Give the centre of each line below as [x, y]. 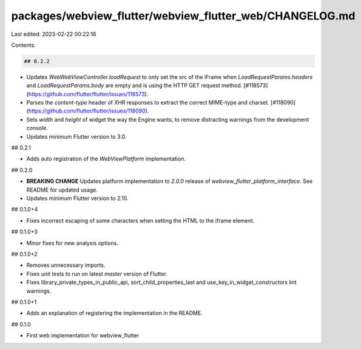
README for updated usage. [62, 190]
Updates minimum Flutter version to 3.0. [76, 136]
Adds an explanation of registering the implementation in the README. [114, 313]
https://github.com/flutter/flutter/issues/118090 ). [89, 111]
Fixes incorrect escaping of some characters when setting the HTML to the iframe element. [140, 220]
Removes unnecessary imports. [66, 265]
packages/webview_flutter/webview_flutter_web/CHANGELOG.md [183, 16]
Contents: [23, 45]
